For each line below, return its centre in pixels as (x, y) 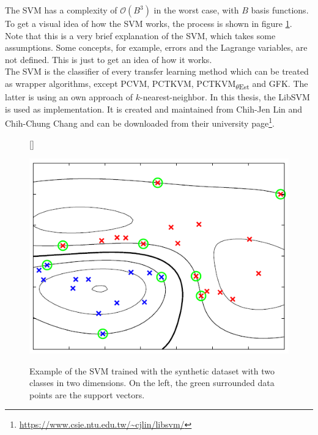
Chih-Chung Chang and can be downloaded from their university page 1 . (140, 122)
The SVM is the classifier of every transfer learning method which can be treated (157, 71)
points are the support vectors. (87, 394)
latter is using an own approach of (69, 97)
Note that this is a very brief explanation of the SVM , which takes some (140, 35)
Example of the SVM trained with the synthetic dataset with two (152, 370)
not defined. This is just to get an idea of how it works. (109, 59)
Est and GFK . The (273, 84)
